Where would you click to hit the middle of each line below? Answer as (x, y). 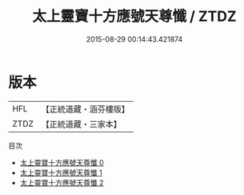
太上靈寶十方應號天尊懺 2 (62, 182)
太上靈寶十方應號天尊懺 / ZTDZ (134, 16)
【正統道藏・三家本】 (82, 124)
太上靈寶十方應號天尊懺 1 (61, 173)
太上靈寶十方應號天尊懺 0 (62, 162)
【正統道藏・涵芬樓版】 (86, 109)
